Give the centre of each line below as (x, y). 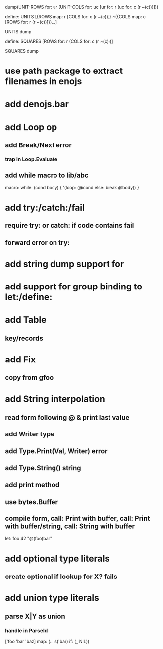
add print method (32, 485)
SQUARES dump (22, 51)
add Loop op (31, 127)
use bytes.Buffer (32, 502)
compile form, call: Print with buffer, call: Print (78, 519)
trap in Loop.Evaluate (31, 159)
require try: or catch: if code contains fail (70, 226)
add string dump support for (65, 264)
